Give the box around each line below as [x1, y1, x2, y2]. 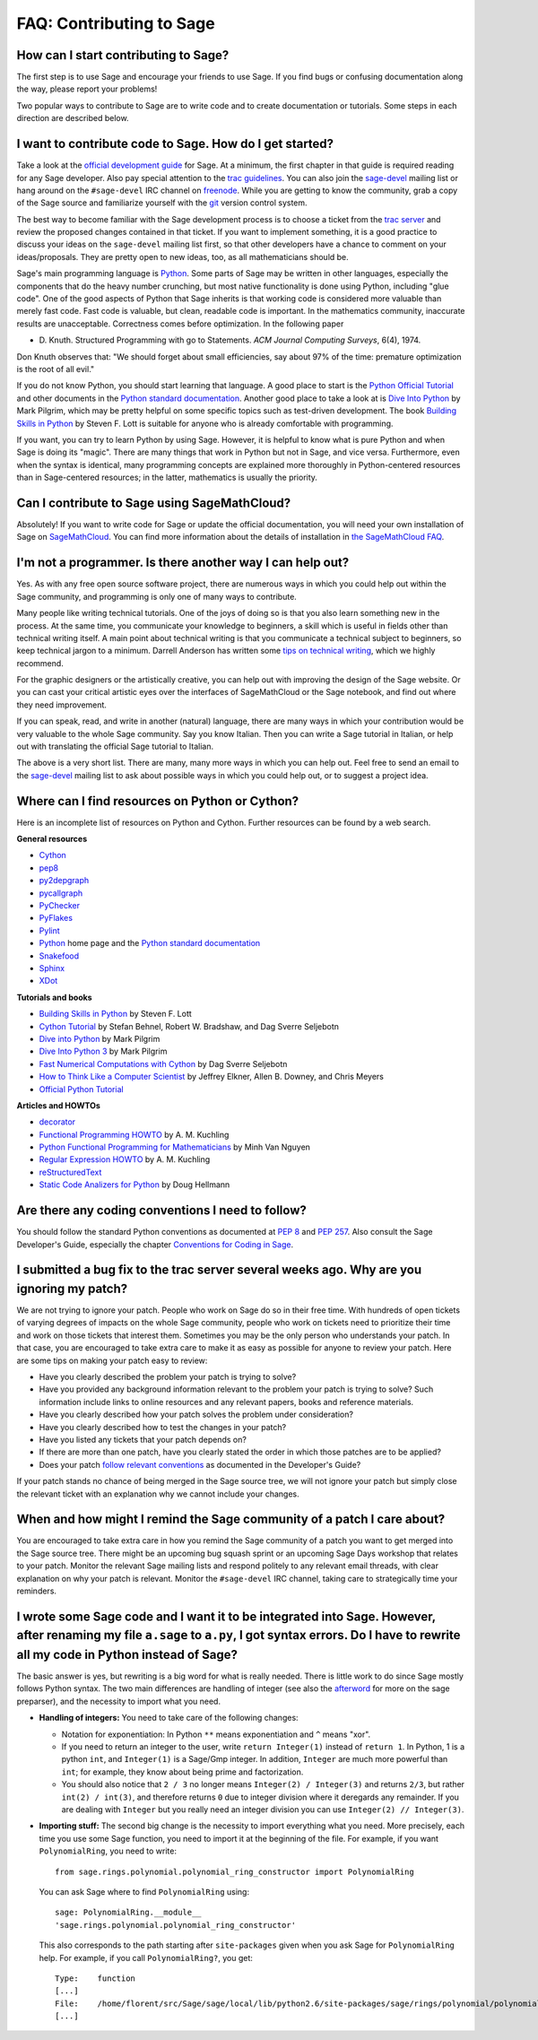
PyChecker [39, 900, 81, 911]
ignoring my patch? [16, 1280, 128, 1296]
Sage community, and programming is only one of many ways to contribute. [16, 591, 298, 602]
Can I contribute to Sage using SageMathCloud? [16, 495, 291, 510]
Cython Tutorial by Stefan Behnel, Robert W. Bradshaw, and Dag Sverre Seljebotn [39, 1020, 340, 1031]
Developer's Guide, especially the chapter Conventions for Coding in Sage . [16, 1238, 294, 1250]
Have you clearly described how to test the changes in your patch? [39, 1421, 287, 1432]
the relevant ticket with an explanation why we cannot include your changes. [16, 1489, 299, 1499]
